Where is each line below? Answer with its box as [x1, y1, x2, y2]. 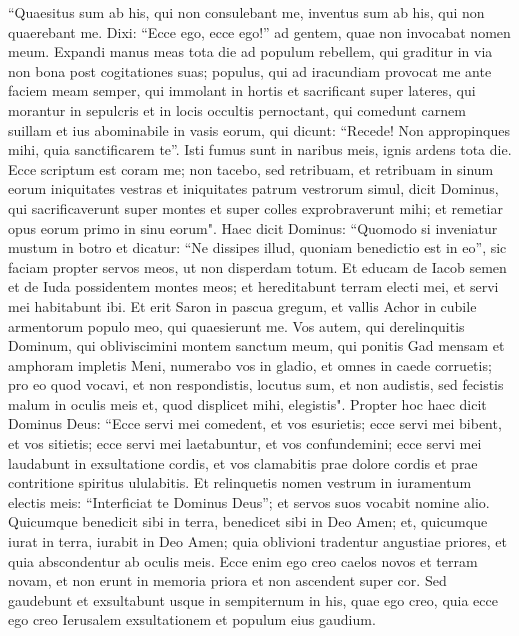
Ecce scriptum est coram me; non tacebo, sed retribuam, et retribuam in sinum [8, 158, 494, 179]
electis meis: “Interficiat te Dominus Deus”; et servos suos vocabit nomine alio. [8, 491, 490, 512]
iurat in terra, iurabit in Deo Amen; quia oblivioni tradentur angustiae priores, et [8, 531, 507, 552]
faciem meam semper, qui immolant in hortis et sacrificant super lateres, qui [8, 80, 476, 101]
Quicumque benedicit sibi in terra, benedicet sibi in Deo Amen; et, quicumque [8, 511, 488, 532]
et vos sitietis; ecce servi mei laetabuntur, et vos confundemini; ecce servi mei [8, 433, 482, 454]
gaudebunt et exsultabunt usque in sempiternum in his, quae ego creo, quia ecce [8, 589, 498, 610]
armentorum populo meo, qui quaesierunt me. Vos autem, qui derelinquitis [8, 315, 465, 336]
